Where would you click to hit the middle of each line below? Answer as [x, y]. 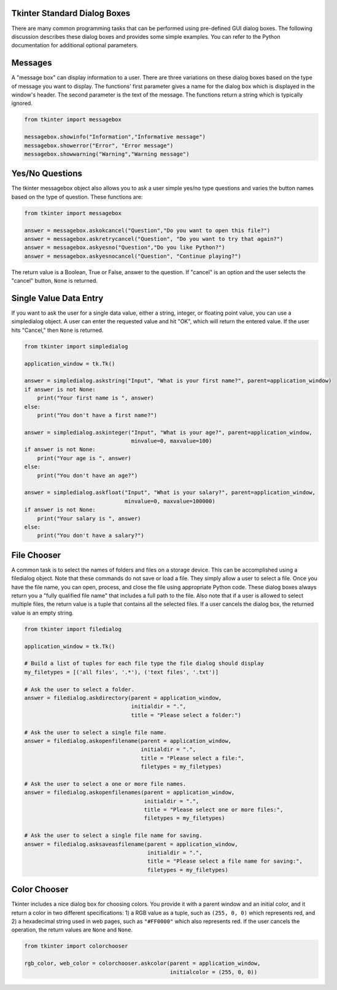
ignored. [22, 103]
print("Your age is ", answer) [84, 458]
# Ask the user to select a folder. [79, 689]
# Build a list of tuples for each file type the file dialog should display [144, 663]
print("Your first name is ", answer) [95, 398]
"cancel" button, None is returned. [55, 281]
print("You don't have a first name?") [97, 415]
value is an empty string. [42, 613]
